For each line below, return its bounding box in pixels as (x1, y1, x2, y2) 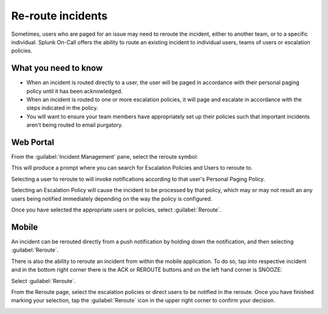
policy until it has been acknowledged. (26, 87, 123, 95)
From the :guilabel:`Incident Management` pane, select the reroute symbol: (11, 153, 199, 161)
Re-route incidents (11, 9, 108, 22)
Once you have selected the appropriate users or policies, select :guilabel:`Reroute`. (11, 206, 222, 213)
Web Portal (11, 137, 55, 147)
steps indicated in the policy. (26, 104, 98, 112)
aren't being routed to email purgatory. (26, 121, 123, 129)
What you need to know (11, 63, 103, 73)
